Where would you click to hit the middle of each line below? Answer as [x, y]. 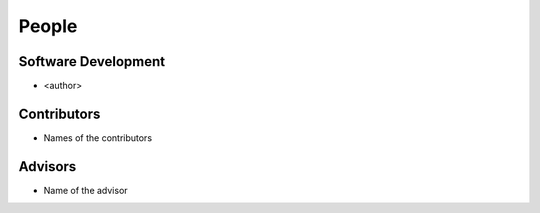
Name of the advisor [86, 190]
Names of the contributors [98, 137]
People [48, 26]
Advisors [47, 166]
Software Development [92, 61]
